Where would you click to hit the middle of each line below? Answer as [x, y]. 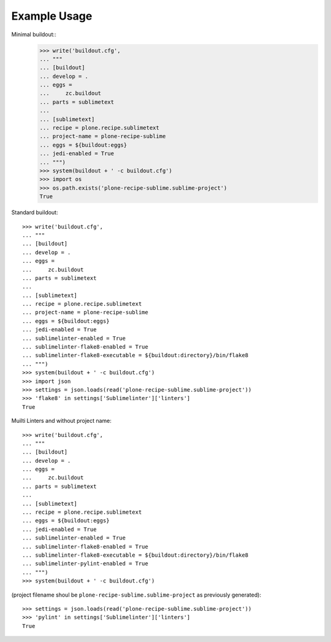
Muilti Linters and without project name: [61, 421]
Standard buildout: [35, 212]
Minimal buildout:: [34, 34]
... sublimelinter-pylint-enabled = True [85, 564]
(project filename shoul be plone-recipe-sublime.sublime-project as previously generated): [136, 595]
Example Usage [52, 16]
